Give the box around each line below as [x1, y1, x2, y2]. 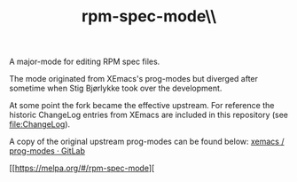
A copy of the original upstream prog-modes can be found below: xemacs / [9, 136, 285, 147]
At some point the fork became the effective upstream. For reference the [9, 100, 275, 111]
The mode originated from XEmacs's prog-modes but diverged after [9, 74, 259, 84]
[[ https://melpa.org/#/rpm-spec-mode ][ [9, 162, 155, 174]
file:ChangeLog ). [9, 119, 71, 130]
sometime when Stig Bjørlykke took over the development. [9, 83, 223, 94]
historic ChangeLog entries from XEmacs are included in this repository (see [9, 109, 289, 121]
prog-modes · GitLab [9, 146, 86, 156]
